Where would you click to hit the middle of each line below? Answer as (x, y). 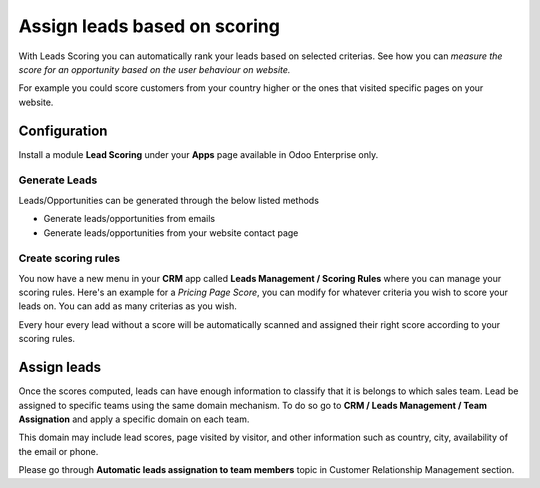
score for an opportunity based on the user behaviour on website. (154, 69)
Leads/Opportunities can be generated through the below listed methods (169, 200)
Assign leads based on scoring (149, 26)
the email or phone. (58, 451)
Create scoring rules (69, 258)
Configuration (63, 130)
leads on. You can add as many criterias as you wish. (127, 306)
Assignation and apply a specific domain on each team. (134, 419)
